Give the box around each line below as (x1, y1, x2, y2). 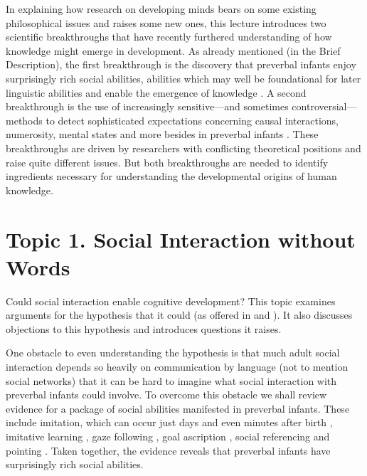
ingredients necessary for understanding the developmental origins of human (6, 169, 337, 184)
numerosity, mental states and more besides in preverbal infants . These (6, 127, 319, 142)
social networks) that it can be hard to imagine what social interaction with (6, 373, 337, 388)
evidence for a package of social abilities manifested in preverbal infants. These (6, 401, 350, 416)
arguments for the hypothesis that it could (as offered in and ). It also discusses (6, 307, 353, 322)
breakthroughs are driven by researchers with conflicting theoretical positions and (6, 140, 361, 155)
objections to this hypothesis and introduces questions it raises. (6, 321, 282, 336)
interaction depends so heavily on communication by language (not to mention (6, 359, 349, 374)
